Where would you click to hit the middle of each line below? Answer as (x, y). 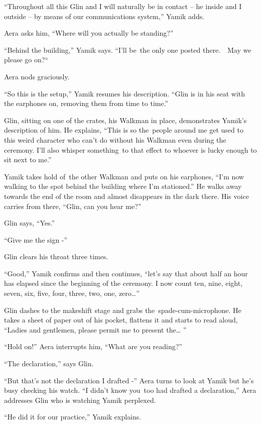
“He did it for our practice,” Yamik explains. (73, 417)
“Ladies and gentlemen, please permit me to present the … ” (95, 329)
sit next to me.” (28, 160)
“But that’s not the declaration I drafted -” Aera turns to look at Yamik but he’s (129, 380)
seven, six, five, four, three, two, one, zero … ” (72, 293)
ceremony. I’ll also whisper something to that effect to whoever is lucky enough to (130, 149)
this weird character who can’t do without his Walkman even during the (115, 139)
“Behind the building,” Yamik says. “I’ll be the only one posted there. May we (128, 49)
